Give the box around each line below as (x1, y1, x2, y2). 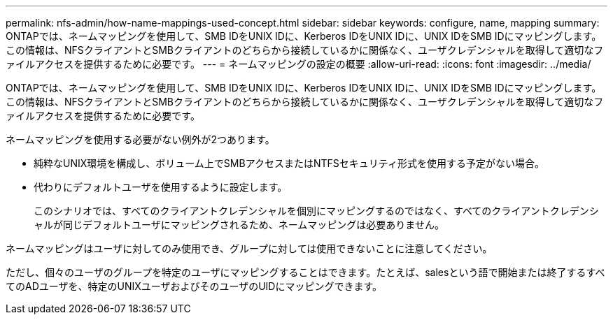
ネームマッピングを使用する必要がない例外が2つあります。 (6, 133, 275, 145)
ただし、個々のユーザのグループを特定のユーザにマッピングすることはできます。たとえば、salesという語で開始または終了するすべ (6, 266, 605, 278)
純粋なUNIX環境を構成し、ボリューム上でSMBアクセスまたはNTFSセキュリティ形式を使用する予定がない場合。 (34, 157, 544, 169)
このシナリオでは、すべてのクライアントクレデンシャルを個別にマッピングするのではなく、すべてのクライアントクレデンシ (34, 205, 599, 217)
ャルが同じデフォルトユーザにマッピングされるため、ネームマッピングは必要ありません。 (34, 219, 444, 231)
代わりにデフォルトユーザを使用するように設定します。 (34, 181, 288, 193)
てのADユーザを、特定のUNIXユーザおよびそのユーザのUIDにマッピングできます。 (6, 280, 383, 292)
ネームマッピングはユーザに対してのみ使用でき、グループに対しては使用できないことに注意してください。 (6, 242, 493, 254)
